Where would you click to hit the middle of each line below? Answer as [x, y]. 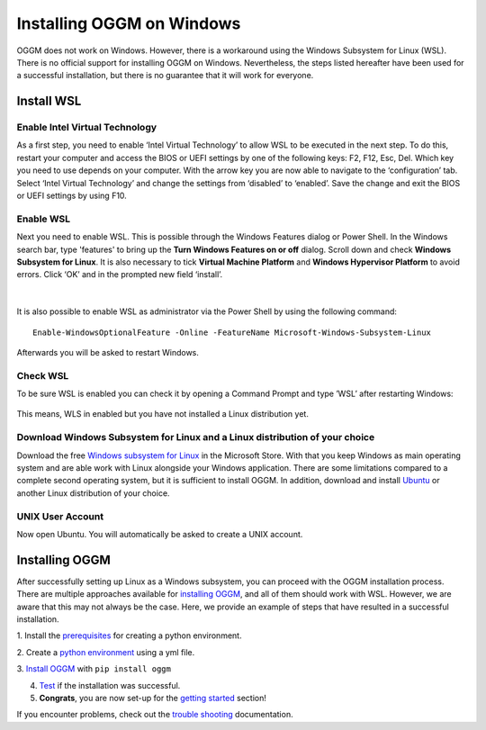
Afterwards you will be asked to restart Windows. [108, 352]
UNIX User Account [60, 516]
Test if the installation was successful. [110, 685]
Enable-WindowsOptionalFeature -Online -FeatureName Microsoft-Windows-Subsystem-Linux [232, 332]
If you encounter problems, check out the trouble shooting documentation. [155, 715]
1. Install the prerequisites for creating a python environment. [129, 635]
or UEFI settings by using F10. [72, 196]
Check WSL [43, 375]
